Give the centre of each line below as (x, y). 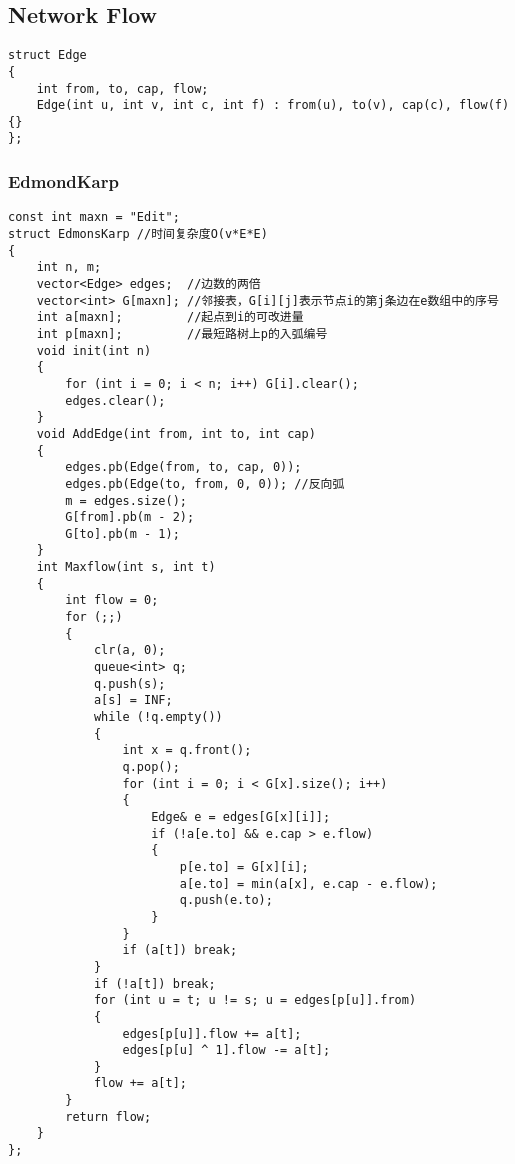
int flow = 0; (112, 600)
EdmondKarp (63, 181)
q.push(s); (129, 683)
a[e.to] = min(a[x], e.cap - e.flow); (308, 883)
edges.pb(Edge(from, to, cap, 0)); (183, 467)
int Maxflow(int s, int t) (126, 567)
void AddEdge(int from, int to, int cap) (176, 433)
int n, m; (69, 267)
